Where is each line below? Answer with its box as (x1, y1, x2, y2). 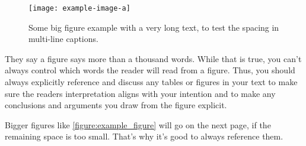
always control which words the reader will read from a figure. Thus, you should (5, 64, 295, 76)
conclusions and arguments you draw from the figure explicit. (5, 99, 227, 111)
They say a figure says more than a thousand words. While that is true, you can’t (5, 52, 302, 64)
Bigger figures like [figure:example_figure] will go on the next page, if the (5, 118, 271, 131)
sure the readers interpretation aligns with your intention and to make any (5, 87, 276, 99)
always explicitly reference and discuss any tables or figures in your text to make (5, 76, 298, 88)
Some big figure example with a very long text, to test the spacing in (28, 21, 279, 33)
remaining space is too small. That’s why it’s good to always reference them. (5, 130, 283, 142)
